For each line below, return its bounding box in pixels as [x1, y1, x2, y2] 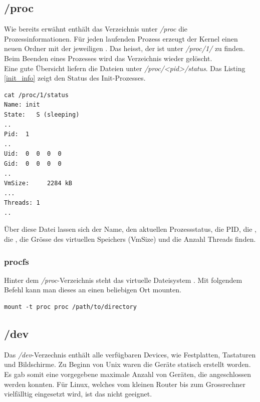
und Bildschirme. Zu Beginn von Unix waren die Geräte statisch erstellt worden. [4, 359, 251, 369]
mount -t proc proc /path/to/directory [4, 303, 137, 311]
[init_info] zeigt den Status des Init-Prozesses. [4, 73, 146, 83]
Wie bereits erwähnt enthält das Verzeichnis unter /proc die [4, 24, 188, 34]
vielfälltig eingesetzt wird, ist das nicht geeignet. [4, 388, 152, 399]
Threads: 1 [4, 199, 40, 207]
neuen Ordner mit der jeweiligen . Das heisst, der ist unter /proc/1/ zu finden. [4, 43, 245, 54]
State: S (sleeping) [4, 111, 80, 118]
